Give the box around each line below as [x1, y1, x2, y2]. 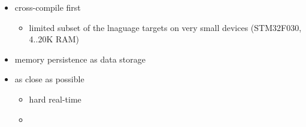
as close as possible [14, 73, 84, 85]
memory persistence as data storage [14, 52, 146, 65]
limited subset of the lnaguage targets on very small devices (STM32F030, [29, 21, 302, 33]
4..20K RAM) [29, 33, 80, 45]
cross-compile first [14, 1, 81, 13]
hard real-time [29, 92, 81, 105]
